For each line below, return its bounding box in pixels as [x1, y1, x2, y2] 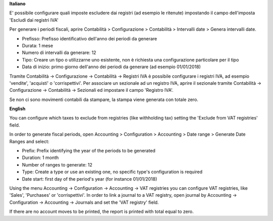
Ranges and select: [9, 138, 50, 144]
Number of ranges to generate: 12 [22, 161, 93, 168]
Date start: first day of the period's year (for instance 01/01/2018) [22, 176, 158, 182]
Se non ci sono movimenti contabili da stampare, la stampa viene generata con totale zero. [9, 96, 199, 102]
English [9, 106, 26, 112]
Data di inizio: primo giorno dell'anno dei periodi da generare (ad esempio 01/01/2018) [22, 64, 201, 70]
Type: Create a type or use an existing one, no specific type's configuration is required [22, 169, 203, 175]
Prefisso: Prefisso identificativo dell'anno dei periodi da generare [22, 35, 157, 41]
